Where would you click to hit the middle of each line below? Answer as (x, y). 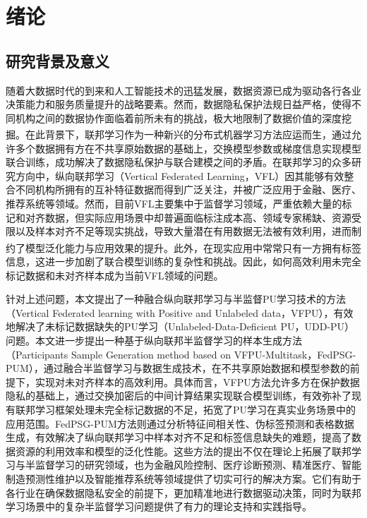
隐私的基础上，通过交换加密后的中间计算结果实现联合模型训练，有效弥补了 (179, 396)
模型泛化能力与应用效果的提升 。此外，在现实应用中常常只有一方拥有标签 (193, 247)
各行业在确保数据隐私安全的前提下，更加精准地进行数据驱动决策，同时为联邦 (183, 492)
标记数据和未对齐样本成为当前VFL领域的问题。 (115, 275)
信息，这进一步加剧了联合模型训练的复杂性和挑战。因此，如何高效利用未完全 (183, 261)
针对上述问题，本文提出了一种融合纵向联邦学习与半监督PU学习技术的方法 (176, 299)
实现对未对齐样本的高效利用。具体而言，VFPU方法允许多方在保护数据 (197, 381)
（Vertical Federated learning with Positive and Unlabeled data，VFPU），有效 (180, 312)
